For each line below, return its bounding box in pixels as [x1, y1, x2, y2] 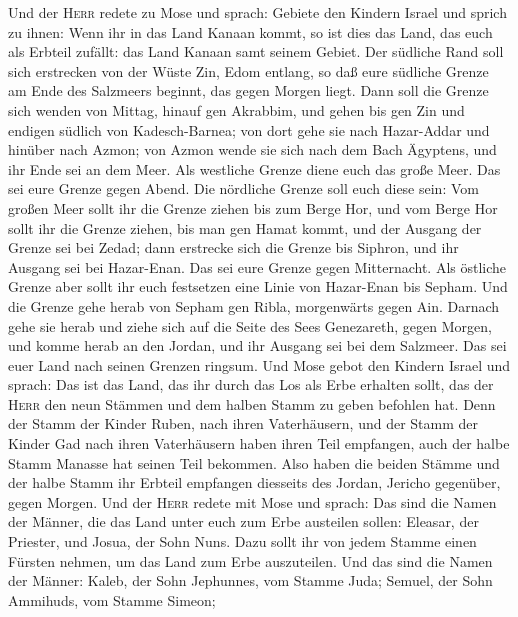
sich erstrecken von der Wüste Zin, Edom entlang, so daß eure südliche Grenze [8, 60, 489, 81]
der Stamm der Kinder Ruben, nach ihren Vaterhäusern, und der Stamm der [8, 413, 479, 434]
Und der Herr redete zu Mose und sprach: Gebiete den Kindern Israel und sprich [8, 2, 507, 22]
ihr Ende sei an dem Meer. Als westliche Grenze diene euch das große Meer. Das [8, 158, 501, 179]
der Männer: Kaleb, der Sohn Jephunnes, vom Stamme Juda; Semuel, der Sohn [8, 570, 493, 591]
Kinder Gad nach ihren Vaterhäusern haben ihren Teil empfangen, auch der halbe [8, 433, 510, 454]
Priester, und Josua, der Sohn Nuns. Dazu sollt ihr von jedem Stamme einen [8, 531, 477, 552]
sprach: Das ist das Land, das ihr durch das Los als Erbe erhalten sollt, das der [8, 374, 494, 395]
